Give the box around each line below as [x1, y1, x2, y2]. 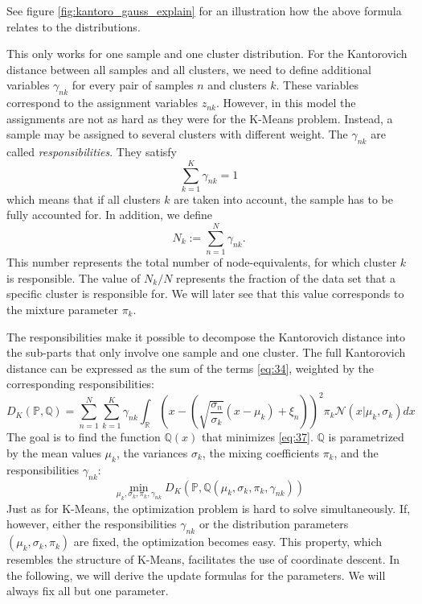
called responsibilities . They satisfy [6, 143, 178, 160]
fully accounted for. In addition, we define [6, 206, 212, 223]
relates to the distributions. [6, 18, 141, 35]
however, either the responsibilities [6, 515, 177, 532]
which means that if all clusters [6, 190, 161, 207]
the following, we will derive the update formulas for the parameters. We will [6, 566, 386, 583]
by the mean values [6, 445, 101, 461]
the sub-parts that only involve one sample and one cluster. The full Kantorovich [6, 344, 406, 361]
